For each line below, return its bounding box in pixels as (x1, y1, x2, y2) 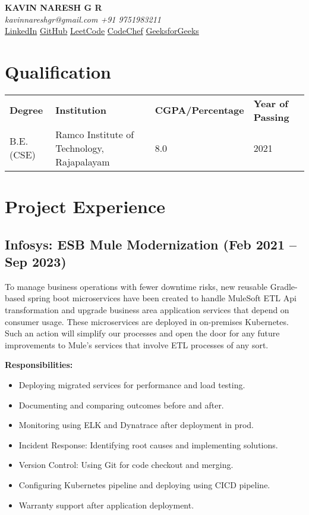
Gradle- (270, 280, 298, 292)
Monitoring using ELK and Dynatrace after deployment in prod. (18, 419, 254, 431)
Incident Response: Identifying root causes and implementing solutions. (18, 438, 278, 451)
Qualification (5, 59, 111, 83)
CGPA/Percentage (154, 103, 244, 117)
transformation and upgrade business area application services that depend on (5, 304, 289, 316)
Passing (253, 110, 289, 124)
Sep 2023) (5, 252, 67, 271)
